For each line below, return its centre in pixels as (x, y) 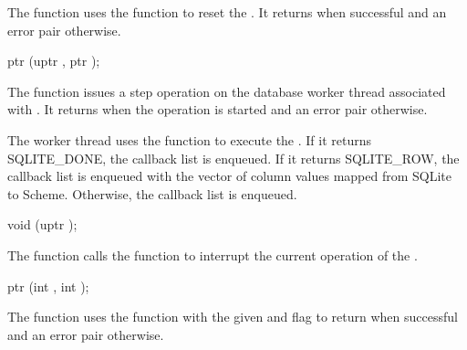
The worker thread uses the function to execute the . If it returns (190, 139)
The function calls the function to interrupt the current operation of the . (213, 255)
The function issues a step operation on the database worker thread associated (227, 91)
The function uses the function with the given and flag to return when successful (233, 317)
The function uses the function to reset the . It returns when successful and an (227, 12)
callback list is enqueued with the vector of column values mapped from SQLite (229, 176)
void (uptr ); (42, 224)
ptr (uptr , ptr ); (54, 61)
